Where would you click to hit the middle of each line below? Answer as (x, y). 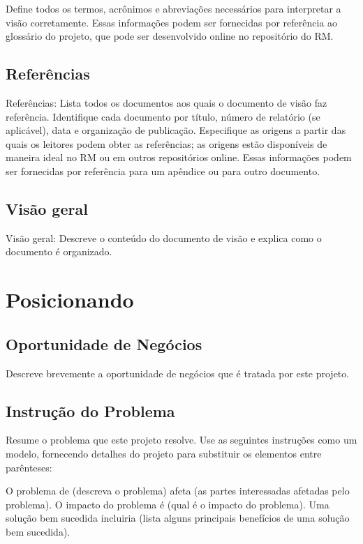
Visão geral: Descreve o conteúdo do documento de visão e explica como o (164, 237)
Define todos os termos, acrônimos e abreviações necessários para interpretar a (173, 8)
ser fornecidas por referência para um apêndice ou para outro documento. (163, 171)
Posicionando (70, 300)
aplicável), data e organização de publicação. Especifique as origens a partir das (176, 130)
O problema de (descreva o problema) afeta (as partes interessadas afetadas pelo (178, 491)
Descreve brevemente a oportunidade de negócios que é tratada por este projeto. (178, 373)
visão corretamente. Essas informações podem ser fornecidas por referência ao (172, 22)
